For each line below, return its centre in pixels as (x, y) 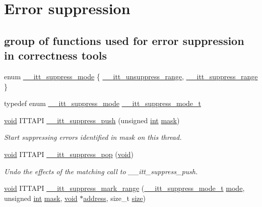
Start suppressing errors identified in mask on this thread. (93, 137)
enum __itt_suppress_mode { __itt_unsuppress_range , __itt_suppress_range (131, 76)
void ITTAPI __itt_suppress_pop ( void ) (69, 154)
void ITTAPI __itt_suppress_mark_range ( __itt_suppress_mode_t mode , (124, 188)
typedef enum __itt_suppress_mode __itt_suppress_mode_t (103, 103)
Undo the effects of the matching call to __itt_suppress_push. (101, 171)
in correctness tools (56, 55)
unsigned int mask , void (41, 198)
